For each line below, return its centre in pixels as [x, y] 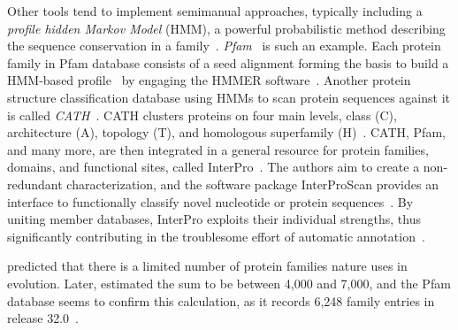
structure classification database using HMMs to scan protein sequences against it [229, 97]
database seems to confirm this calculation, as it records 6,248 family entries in [221, 300]
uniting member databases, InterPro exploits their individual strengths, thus [214, 219]
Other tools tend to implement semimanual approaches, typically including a [215, 11]
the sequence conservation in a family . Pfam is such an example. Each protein [224, 46]
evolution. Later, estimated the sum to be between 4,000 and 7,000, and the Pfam [229, 283]
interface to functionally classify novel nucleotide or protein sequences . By [210, 201]
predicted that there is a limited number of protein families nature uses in [207, 266]
